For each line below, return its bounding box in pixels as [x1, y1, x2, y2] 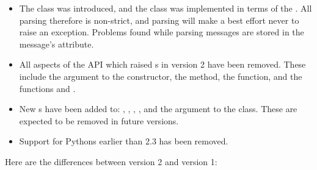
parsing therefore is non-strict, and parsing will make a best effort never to [19, 13, 299, 26]
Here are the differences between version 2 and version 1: [5, 155, 217, 168]
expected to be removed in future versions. [19, 114, 179, 127]
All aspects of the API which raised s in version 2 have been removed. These [19, 58, 306, 71]
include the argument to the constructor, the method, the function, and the [19, 69, 302, 82]
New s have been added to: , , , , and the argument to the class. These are [19, 102, 297, 115]
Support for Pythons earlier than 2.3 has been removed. [19, 135, 228, 147]
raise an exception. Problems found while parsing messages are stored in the [19, 26, 304, 38]
